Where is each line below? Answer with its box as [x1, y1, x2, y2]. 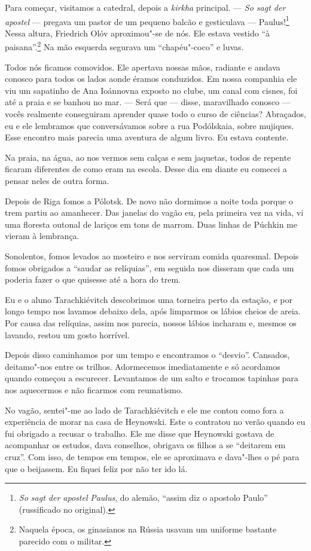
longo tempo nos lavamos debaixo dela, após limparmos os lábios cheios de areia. [5, 305, 301, 317]
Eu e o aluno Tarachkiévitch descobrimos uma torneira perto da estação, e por [5, 293, 292, 305]
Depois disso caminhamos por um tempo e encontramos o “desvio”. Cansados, [5, 348, 290, 361]
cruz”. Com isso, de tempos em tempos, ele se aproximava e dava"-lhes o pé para [5, 450, 300, 463]
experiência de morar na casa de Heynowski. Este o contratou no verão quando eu [5, 415, 306, 428]
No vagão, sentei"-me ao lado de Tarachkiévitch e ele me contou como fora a [5, 403, 284, 416]
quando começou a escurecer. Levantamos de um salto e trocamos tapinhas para [5, 372, 298, 384]
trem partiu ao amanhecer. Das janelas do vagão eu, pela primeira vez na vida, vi [5, 206, 304, 219]
